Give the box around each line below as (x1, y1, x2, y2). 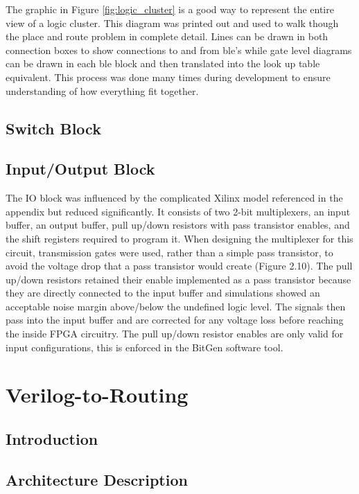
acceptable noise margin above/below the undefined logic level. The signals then (6, 299, 346, 313)
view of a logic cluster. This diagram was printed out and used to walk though (6, 15, 339, 30)
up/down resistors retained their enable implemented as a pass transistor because (6, 272, 351, 286)
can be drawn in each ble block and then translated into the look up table (6, 56, 320, 71)
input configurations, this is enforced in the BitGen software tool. (6, 339, 283, 354)
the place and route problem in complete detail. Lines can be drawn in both (6, 29, 329, 44)
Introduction (6, 428, 98, 450)
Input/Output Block (6, 158, 155, 179)
